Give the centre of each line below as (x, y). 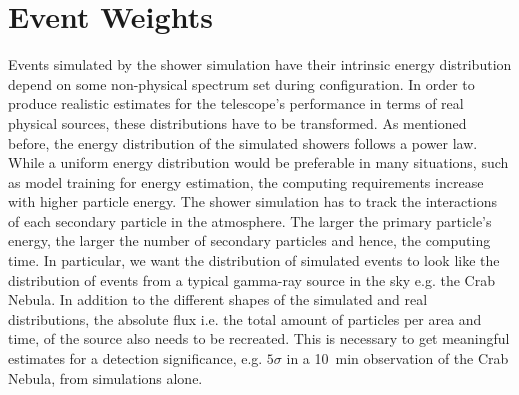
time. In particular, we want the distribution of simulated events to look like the (254, 260)
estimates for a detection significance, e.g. (135, 358)
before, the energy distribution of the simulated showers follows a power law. (243, 142)
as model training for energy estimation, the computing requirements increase (246, 181)
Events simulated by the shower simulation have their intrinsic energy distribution (260, 64)
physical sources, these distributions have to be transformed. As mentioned (237, 122)
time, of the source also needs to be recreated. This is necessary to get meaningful (259, 338)
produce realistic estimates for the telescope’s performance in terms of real (236, 103)
